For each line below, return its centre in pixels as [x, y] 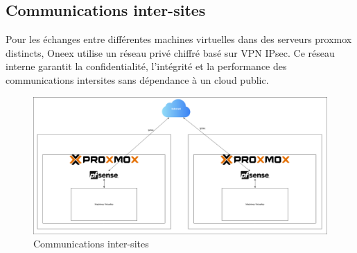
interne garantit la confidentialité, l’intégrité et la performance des [146, 66]
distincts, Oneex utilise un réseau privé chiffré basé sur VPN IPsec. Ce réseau [170, 52]
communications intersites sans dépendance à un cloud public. [137, 79]
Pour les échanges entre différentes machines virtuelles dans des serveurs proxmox [179, 39]
